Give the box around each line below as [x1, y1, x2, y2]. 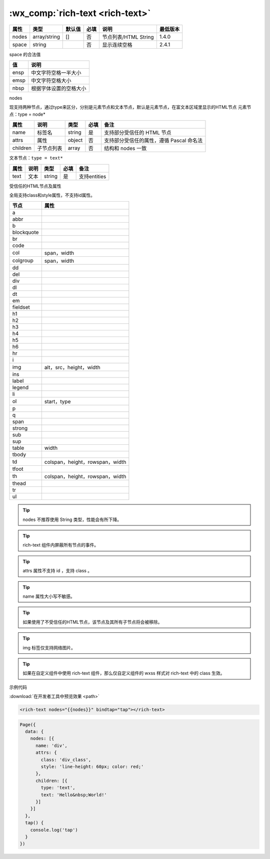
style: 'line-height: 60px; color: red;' [40, 764, 144, 770]
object [67, 137, 83, 144]
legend [12, 384, 29, 391]
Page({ [19, 722, 36, 727]
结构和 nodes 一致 [104, 145, 147, 152]
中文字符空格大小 [30, 77, 71, 84]
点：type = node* [9, 111, 46, 117]
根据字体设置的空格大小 [30, 85, 86, 92]
